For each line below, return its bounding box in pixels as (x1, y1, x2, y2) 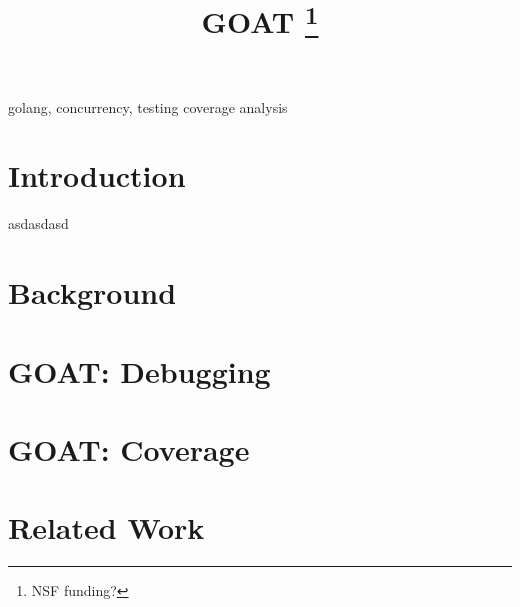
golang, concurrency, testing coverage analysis (8, 96, 288, 117)
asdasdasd (8, 213, 69, 234)
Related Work (8, 507, 205, 548)
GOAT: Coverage (8, 428, 250, 469)
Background (8, 272, 177, 313)
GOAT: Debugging (8, 350, 271, 391)
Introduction (8, 155, 186, 196)
